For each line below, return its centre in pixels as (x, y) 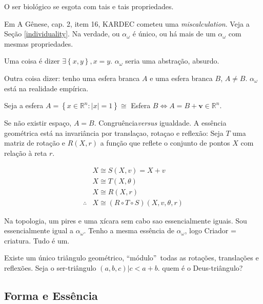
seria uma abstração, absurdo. (172, 61)
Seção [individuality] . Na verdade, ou (62, 34)
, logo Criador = (210, 230)
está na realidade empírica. (46, 88)
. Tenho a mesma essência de (129, 230)
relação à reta (26, 153)
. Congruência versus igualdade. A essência (160, 123)
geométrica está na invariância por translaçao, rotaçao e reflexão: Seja (114, 133)
